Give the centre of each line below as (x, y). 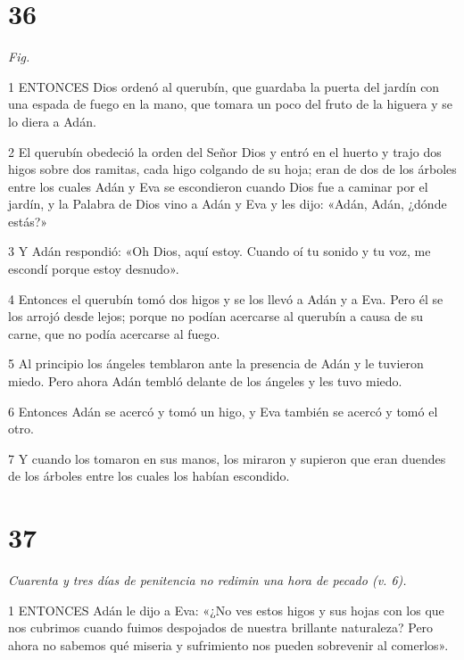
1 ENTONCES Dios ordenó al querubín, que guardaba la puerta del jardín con (224, 86)
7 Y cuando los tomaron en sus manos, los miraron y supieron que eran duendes (227, 458)
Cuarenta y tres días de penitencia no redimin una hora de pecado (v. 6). (207, 580)
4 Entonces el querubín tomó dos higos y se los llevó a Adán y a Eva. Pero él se (226, 298)
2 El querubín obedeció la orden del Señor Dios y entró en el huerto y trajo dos (225, 151)
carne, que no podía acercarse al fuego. (114, 333)
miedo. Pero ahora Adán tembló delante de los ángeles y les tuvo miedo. (205, 381)
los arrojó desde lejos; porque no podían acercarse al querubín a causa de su (216, 316)
